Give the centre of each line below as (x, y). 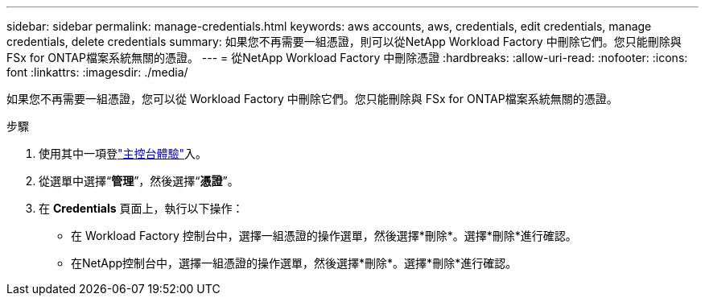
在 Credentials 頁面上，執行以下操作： (141, 208)
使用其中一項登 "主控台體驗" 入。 (123, 153)
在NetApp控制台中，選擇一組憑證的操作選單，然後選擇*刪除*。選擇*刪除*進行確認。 (294, 263)
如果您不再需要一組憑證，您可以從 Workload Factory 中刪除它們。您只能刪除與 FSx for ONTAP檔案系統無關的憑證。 (312, 99)
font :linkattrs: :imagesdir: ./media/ (97, 72)
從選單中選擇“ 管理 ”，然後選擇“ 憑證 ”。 (139, 181)
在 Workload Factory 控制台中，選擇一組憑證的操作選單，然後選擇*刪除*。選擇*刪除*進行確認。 (324, 236)
